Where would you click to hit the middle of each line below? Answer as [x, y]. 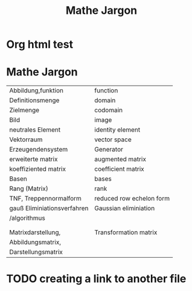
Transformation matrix [126, 232]
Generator [109, 150]
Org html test [40, 44]
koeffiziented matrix [38, 169]
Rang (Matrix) [29, 189]
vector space [113, 139]
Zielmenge [24, 110]
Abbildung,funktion [36, 91]
